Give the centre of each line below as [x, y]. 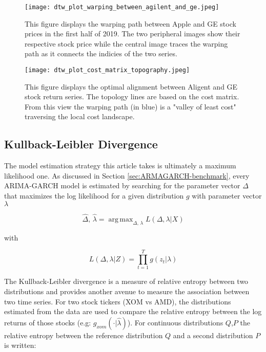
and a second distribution [213, 335]
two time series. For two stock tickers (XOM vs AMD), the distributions [118, 301]
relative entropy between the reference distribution [84, 335]
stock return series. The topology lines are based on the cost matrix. [132, 96]
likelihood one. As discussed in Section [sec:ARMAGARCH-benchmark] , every [127, 175]
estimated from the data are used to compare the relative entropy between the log [133, 311]
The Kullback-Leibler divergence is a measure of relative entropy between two [126, 281]
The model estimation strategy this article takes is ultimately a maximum [120, 166]
